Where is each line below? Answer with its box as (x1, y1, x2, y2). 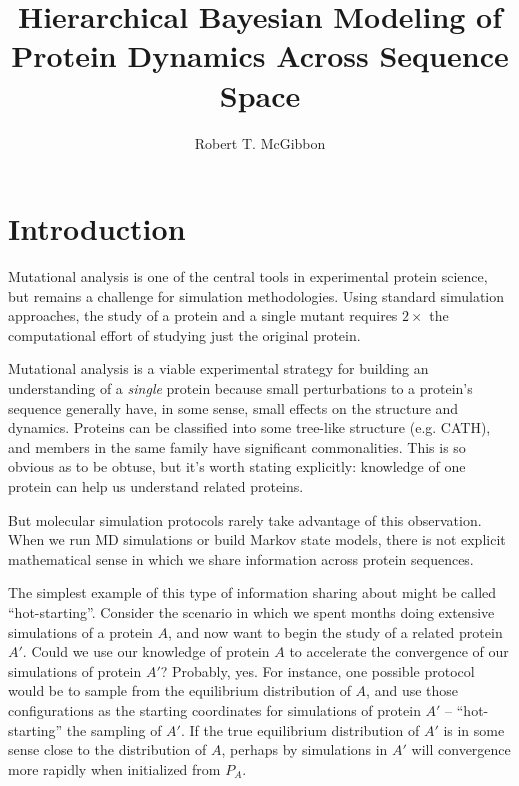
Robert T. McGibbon (194, 132, 326, 153)
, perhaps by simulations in (221, 739, 388, 760)
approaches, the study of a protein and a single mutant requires (8, 305, 398, 326)
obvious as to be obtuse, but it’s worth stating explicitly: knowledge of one (8, 456, 466, 477)
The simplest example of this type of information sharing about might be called (8, 582, 497, 603)
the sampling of (66, 719, 162, 740)
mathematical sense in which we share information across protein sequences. (8, 548, 474, 569)
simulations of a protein (8, 621, 153, 642)
